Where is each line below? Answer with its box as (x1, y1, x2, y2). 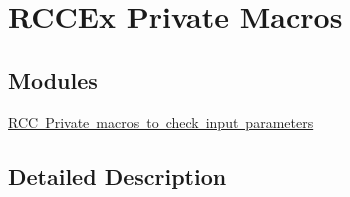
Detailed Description (8, 160, 227, 191)
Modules (8, 64, 98, 95)
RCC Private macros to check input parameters (8, 111, 314, 132)
